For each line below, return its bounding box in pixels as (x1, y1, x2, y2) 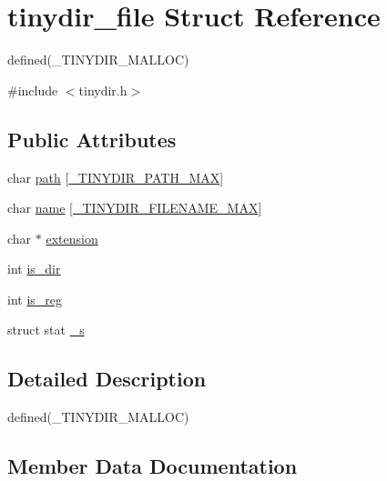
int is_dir (7, 259, 61, 278)
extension (46, 228, 98, 247)
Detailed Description (7, 365, 207, 393)
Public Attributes (7, 125, 177, 153)
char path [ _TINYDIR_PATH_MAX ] (7, 167, 224, 186)
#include (7, 80, 58, 99)
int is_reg (7, 289, 63, 308)
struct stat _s (7, 320, 85, 339)
